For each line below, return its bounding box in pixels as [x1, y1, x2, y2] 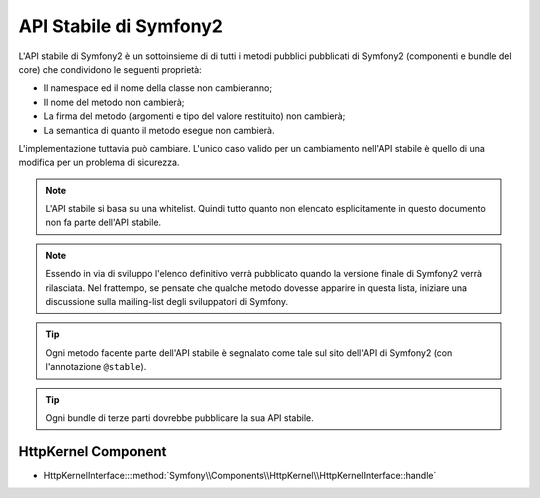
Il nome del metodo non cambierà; [43, 96, 185, 108]
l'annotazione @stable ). [45, 361, 147, 373]
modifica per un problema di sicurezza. [18, 156, 180, 169]
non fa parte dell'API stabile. [45, 216, 162, 229]
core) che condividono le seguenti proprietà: [18, 63, 202, 75]
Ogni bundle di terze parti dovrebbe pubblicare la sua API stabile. [45, 411, 314, 424]
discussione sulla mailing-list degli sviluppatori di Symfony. [45, 296, 289, 308]
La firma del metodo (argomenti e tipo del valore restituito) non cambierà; [43, 110, 346, 122]
